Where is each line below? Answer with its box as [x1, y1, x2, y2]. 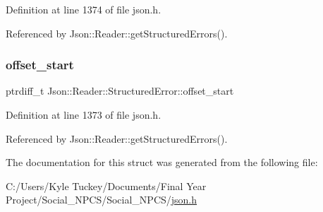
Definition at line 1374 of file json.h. [6, 2, 161, 16]
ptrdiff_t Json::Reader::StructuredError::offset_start [6, 83, 234, 98]
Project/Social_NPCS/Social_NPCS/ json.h [6, 192, 197, 207]
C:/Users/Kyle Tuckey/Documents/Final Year [6, 178, 207, 193]
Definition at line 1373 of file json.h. [6, 107, 161, 122]
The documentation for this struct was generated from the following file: [6, 155, 318, 170]
